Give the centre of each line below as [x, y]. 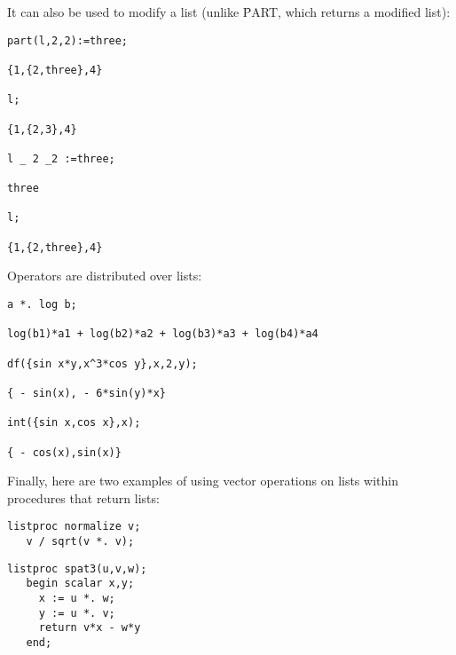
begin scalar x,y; [80, 584]
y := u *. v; [77, 613]
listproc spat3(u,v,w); [77, 568]
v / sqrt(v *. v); [80, 542]
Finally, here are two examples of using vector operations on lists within [203, 481]
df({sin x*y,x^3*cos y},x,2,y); [102, 363]
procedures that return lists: [83, 497]
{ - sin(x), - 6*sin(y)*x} [86, 393]
